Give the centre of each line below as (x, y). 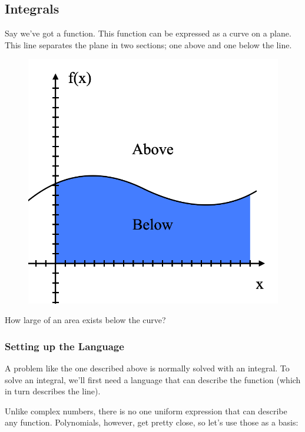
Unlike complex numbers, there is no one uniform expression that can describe (146, 411)
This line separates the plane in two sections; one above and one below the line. (148, 44)
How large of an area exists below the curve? (85, 320)
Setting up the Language (64, 346)
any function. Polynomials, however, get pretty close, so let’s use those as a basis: (152, 422)
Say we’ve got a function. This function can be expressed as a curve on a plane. (148, 33)
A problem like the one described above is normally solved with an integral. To (147, 368)
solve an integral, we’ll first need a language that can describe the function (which (153, 379)
